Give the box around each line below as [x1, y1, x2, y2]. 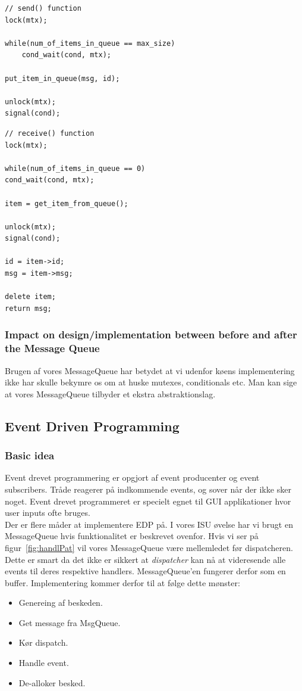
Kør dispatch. [18, 636, 68, 649]
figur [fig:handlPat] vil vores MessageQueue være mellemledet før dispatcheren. [5, 541, 293, 553]
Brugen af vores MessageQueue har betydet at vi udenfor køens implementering [5, 364, 295, 376]
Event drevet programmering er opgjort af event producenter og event [5, 471, 260, 484]
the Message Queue [5, 341, 100, 356]
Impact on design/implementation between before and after [5, 327, 297, 342]
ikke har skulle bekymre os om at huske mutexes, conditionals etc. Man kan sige [5, 376, 297, 388]
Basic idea [5, 448, 55, 463]
